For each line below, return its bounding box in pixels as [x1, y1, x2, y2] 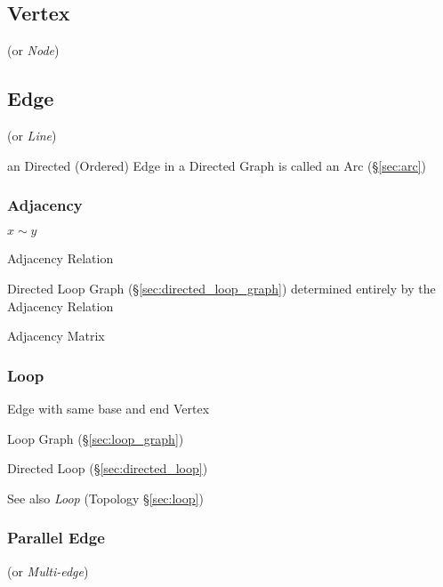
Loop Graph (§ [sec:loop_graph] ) [7, 429, 184, 447]
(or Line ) [7, 126, 57, 144]
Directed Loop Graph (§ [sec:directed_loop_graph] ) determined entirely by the [7, 279, 436, 297]
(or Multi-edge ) [7, 561, 89, 580]
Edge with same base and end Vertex [7, 399, 210, 417]
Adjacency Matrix [7, 326, 105, 345]
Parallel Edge [7, 527, 105, 549]
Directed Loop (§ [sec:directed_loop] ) [7, 459, 208, 478]
